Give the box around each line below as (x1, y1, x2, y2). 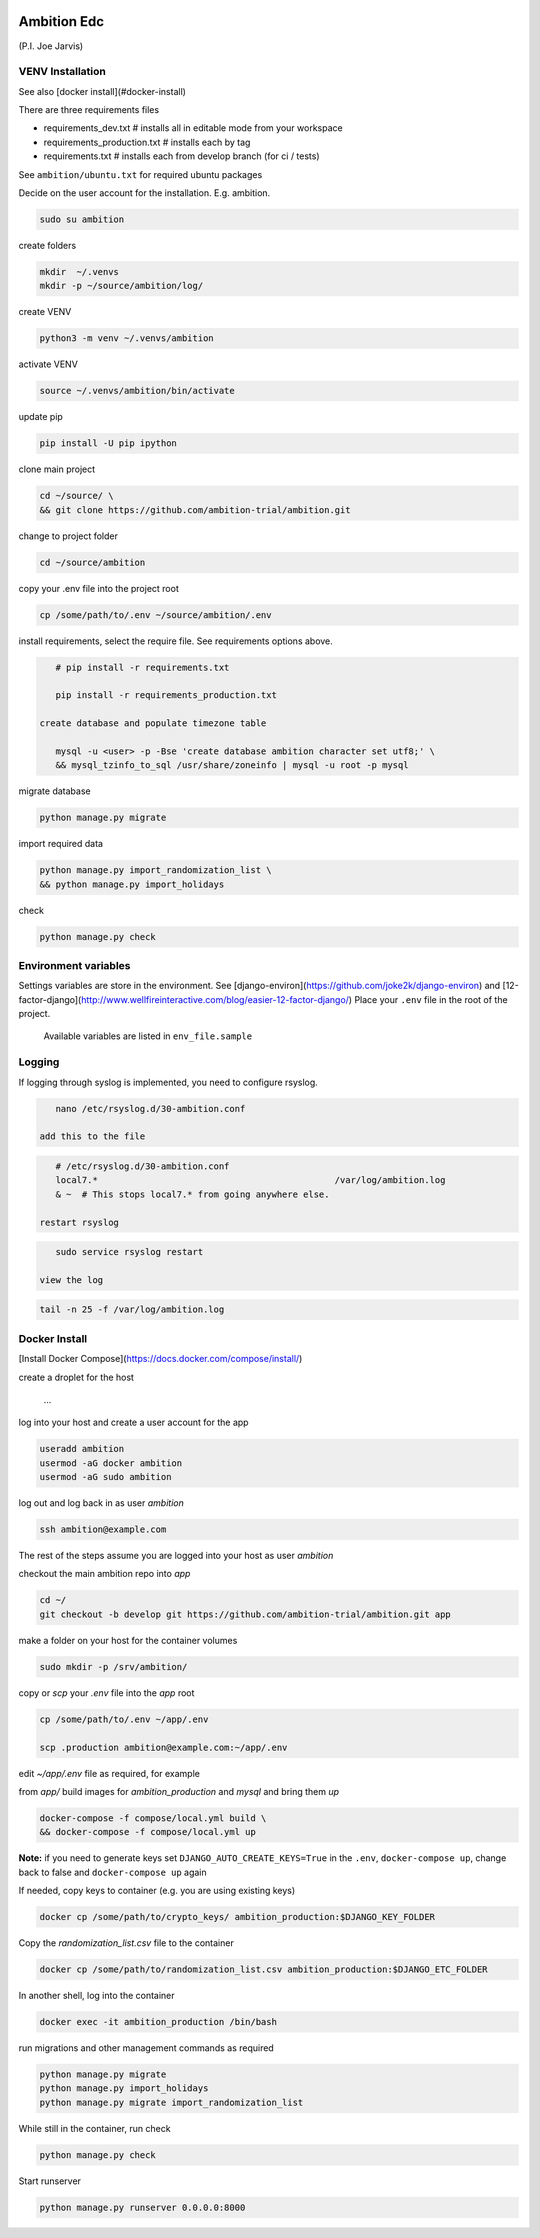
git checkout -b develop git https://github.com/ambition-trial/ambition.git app (39, 1608, 452, 1620)
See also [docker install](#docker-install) (18, 85, 187, 97)
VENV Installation (18, 65, 107, 79)
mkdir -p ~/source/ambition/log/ (39, 280, 204, 292)
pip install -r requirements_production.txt (55, 690, 277, 701)
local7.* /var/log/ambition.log (55, 1175, 446, 1186)
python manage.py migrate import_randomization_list (39, 2096, 304, 2108)
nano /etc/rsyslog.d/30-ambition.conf (55, 1103, 246, 1114)
